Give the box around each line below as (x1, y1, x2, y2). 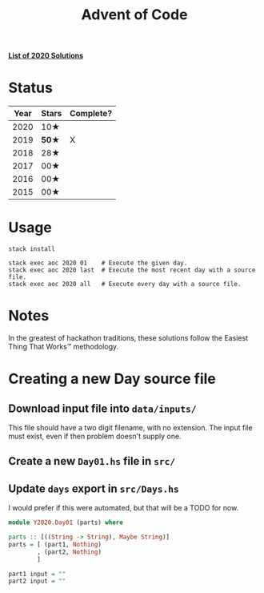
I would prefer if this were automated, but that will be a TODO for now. (8, 503, 239, 513)
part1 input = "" (8, 570, 66, 578)
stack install (8, 245, 56, 253)
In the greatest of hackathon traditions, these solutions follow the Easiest (8, 333, 249, 342)
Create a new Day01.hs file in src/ (8, 454, 176, 468)
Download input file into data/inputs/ (8, 401, 198, 415)
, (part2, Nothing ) (37, 547, 102, 556)
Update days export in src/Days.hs (8, 482, 179, 495)
